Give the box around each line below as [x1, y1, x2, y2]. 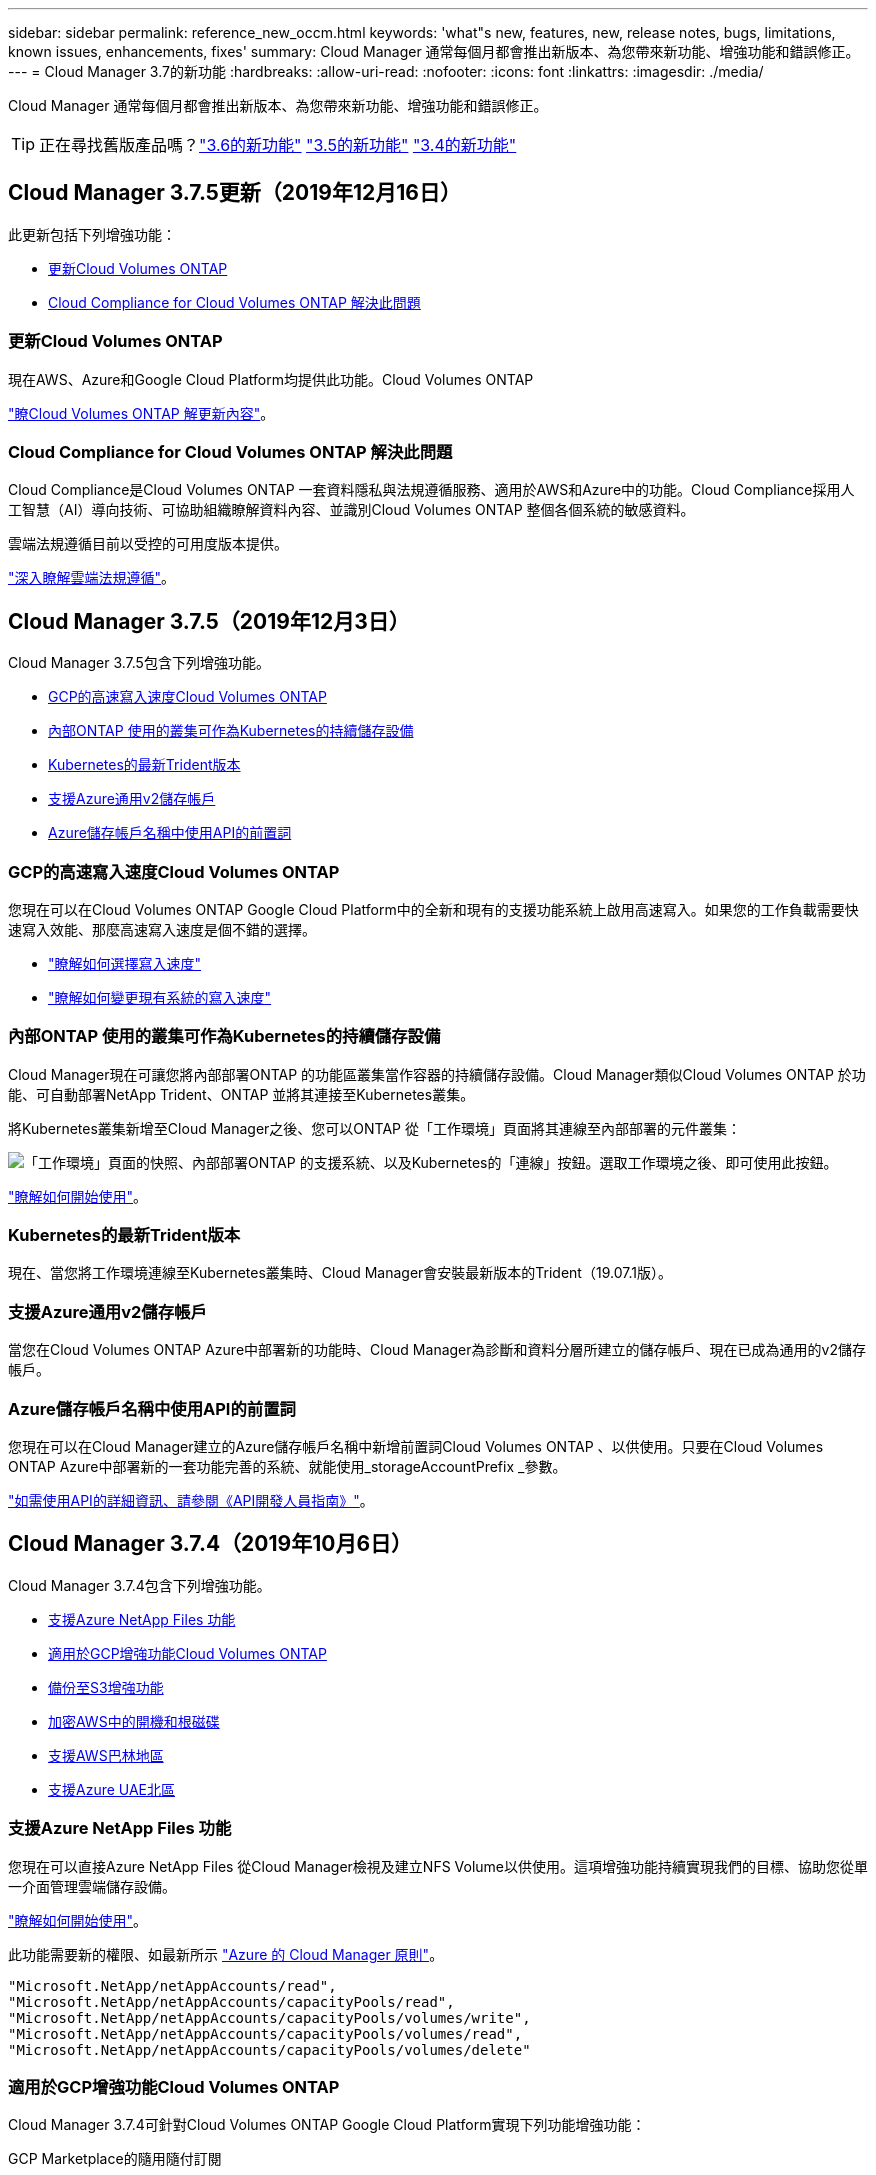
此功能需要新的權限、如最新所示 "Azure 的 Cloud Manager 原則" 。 [8, 1945, 444, 1963]
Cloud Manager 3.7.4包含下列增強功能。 [8, 1576, 271, 1594]
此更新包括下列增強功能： [8, 225, 176, 243]
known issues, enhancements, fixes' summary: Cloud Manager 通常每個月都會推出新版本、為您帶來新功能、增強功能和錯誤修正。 [8, 43, 860, 60]
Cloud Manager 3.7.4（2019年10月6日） [8, 1531, 413, 1557]
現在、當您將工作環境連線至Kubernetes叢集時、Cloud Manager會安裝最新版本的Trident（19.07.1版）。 [8, 1264, 672, 1282]
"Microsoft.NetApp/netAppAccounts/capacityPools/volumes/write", [8, 2009, 531, 2026]
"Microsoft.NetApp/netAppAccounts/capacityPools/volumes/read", [8, 2025, 523, 2042]
